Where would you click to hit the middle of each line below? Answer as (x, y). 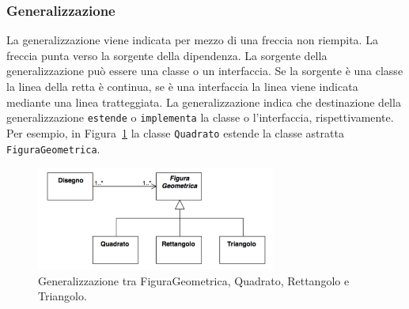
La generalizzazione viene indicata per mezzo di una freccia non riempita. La (192, 40)
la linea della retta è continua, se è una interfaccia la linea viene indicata (182, 86)
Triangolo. (62, 296)
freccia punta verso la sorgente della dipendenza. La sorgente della (167, 55)
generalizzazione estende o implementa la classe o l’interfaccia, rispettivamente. (200, 117)
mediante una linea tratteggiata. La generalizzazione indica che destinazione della (204, 102)
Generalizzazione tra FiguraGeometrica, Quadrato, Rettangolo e (194, 280)
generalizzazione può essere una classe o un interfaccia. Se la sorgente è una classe (205, 71)
